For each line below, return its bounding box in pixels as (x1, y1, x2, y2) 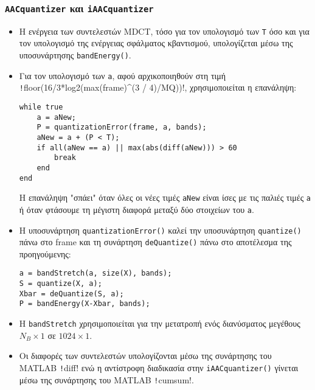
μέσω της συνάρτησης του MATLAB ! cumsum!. (19, 373, 194, 386)
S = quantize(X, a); (19, 279, 102, 288)
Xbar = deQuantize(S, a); (19, 289, 124, 298)
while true (19, 103, 63, 111)
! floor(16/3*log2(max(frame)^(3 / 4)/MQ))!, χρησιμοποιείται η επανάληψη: (19, 81, 297, 94)
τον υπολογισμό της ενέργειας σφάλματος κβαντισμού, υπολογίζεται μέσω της (19, 37, 293, 49)
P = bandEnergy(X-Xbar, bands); (19, 299, 150, 308)
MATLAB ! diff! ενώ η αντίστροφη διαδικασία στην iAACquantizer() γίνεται (19, 361, 299, 374)
